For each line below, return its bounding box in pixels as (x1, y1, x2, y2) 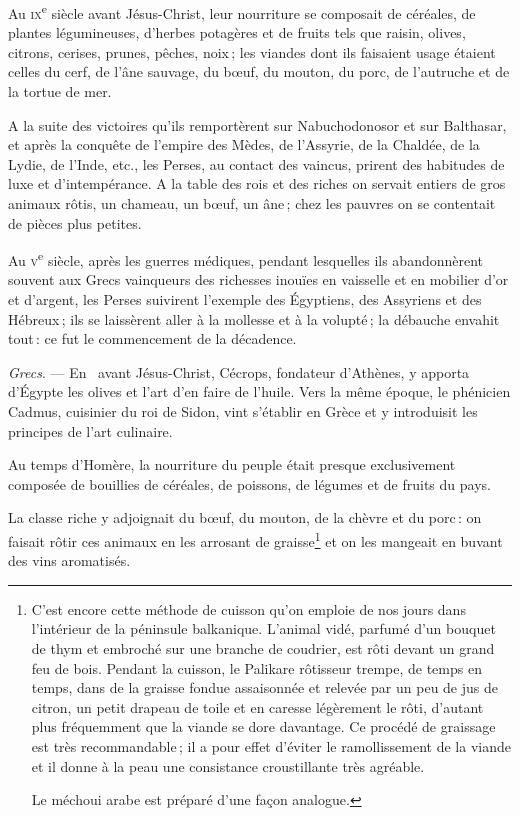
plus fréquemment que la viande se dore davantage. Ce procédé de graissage (31, 716, 496, 737)
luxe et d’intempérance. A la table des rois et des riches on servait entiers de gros (8, 173, 506, 194)
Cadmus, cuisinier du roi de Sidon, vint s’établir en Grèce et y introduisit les (8, 401, 478, 421)
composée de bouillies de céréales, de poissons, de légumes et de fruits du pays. (8, 473, 491, 494)
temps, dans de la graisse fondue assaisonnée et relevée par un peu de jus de (31, 677, 498, 698)
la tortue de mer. (8, 81, 112, 102)
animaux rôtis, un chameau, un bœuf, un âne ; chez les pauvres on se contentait (8, 193, 496, 213)
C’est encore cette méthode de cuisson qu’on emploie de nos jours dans (31, 598, 466, 619)
